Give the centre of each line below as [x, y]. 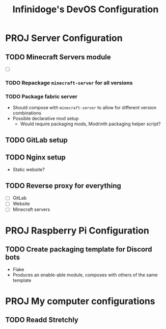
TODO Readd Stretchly [42, 320]
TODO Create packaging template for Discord [79, 250]
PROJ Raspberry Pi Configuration [77, 230]
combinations [27, 113]
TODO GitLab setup [36, 140]
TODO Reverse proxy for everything [63, 186]
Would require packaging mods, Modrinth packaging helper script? [90, 124]
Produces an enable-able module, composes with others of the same [85, 275]
